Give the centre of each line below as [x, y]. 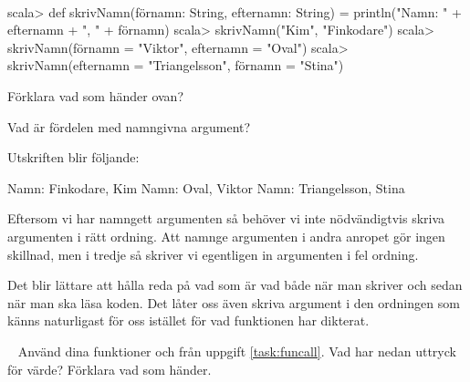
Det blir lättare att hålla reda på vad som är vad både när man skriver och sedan [235, 285]
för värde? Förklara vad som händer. [110, 369]
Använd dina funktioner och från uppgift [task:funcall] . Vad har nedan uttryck [237, 351]
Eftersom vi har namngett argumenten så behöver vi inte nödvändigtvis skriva [226, 218]
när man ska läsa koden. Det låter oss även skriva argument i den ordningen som [234, 302]
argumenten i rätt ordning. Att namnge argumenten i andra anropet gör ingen [226, 236]
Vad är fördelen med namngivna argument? [129, 126]
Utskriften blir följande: [73, 157]
